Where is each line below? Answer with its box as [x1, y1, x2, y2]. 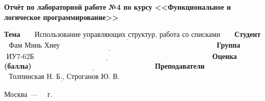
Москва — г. [4, 89, 53, 99]
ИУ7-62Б [6, 53, 34, 60]
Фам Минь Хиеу [9, 42, 60, 50]
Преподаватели [155, 60, 205, 71]
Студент [234, 29, 261, 39]
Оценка [212, 50, 237, 61]
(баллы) [4, 60, 32, 71]
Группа [216, 39, 240, 50]
